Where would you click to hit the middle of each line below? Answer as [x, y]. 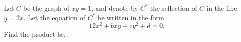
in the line [222, 8]
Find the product [30, 34]
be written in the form [131, 17]
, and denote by [115, 8]
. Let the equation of [54, 17]
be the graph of [46, 8]
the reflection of [173, 8]
